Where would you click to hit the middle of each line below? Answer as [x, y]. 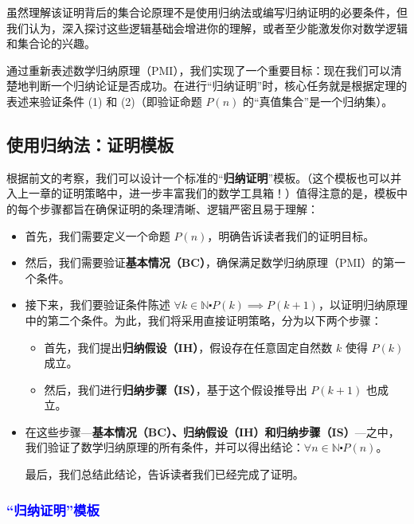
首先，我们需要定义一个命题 [98, 235]
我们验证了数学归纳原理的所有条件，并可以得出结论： [164, 447]
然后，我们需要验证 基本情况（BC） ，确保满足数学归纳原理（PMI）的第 [210, 262]
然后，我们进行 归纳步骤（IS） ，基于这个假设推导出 [176, 389]
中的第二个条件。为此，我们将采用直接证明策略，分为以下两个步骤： [203, 320]
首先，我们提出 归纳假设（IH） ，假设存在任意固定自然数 [188, 347]
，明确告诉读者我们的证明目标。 [291, 235]
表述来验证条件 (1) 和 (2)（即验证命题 [104, 101]
